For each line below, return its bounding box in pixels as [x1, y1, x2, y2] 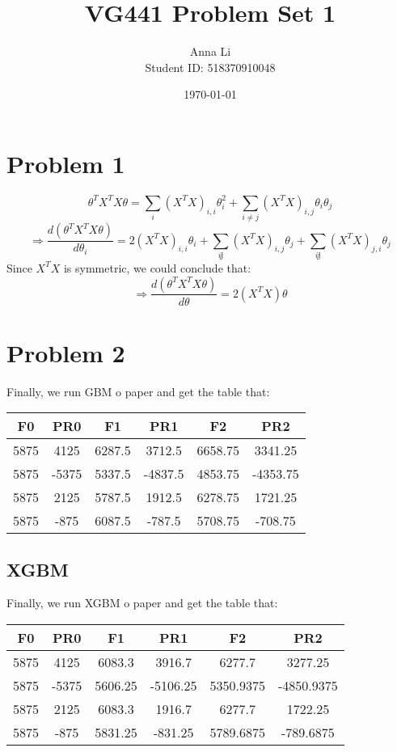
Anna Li [189, 43, 231, 60]
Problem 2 [6, 336, 125, 369]
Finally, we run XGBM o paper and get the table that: [6, 594, 278, 611]
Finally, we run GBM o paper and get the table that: [6, 382, 270, 399]
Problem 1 [6, 146, 125, 180]
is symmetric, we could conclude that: [63, 259, 251, 276]
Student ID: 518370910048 [145, 58, 276, 75]
